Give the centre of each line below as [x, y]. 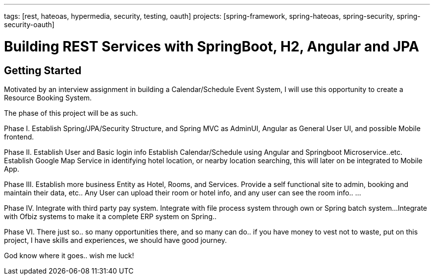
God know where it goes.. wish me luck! [69, 255]
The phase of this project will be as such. [71, 113]
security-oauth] [29, 24]
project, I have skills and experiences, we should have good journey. [115, 240]
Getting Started [43, 70]
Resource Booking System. [48, 97]
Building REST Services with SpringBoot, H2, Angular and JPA [212, 46]
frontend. [19, 137]
